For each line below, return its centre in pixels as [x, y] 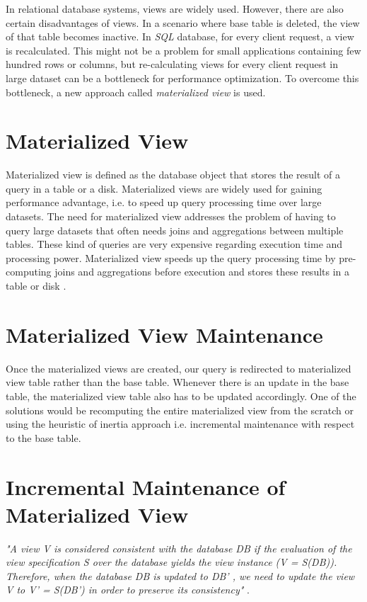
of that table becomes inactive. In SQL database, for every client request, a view [180, 36]
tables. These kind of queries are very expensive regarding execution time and [174, 244]
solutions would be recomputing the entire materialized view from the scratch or [180, 410]
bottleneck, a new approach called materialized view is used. [136, 92]
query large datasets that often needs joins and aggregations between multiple [175, 230]
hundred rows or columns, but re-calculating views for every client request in [172, 64]
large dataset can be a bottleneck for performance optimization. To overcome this [182, 78]
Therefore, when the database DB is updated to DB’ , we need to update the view [180, 575]
